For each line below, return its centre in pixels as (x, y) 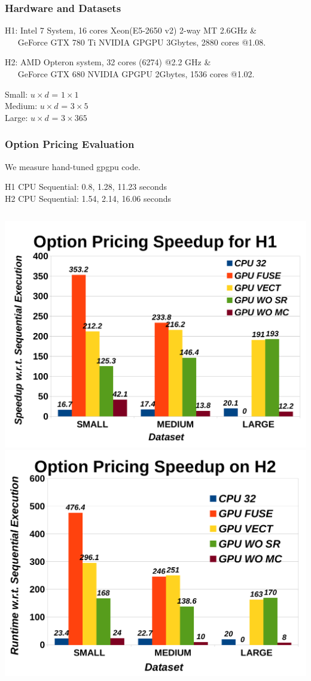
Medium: (21, 106)
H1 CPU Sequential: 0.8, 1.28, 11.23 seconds (86, 187)
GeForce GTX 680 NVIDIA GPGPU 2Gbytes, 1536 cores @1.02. (136, 74)
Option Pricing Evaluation (70, 144)
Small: (16, 94)
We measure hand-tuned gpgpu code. (73, 166)
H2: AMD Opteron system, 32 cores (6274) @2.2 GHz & (108, 62)
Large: (16, 117)
